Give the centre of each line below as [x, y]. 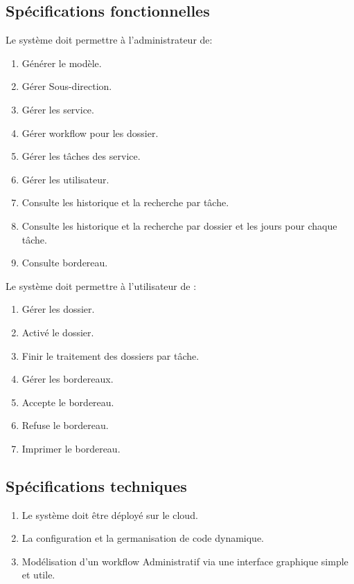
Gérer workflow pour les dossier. [90, 133]
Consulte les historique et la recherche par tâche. [125, 202]
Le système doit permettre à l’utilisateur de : [101, 285]
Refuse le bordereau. [65, 425]
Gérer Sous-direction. [67, 86]
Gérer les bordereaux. [68, 379]
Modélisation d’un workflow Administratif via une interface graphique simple [185, 561]
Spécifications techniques [96, 485]
